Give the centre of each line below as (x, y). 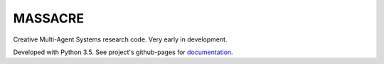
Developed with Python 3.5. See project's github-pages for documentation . (123, 52)
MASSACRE (49, 18)
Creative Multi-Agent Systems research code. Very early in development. (120, 39)
